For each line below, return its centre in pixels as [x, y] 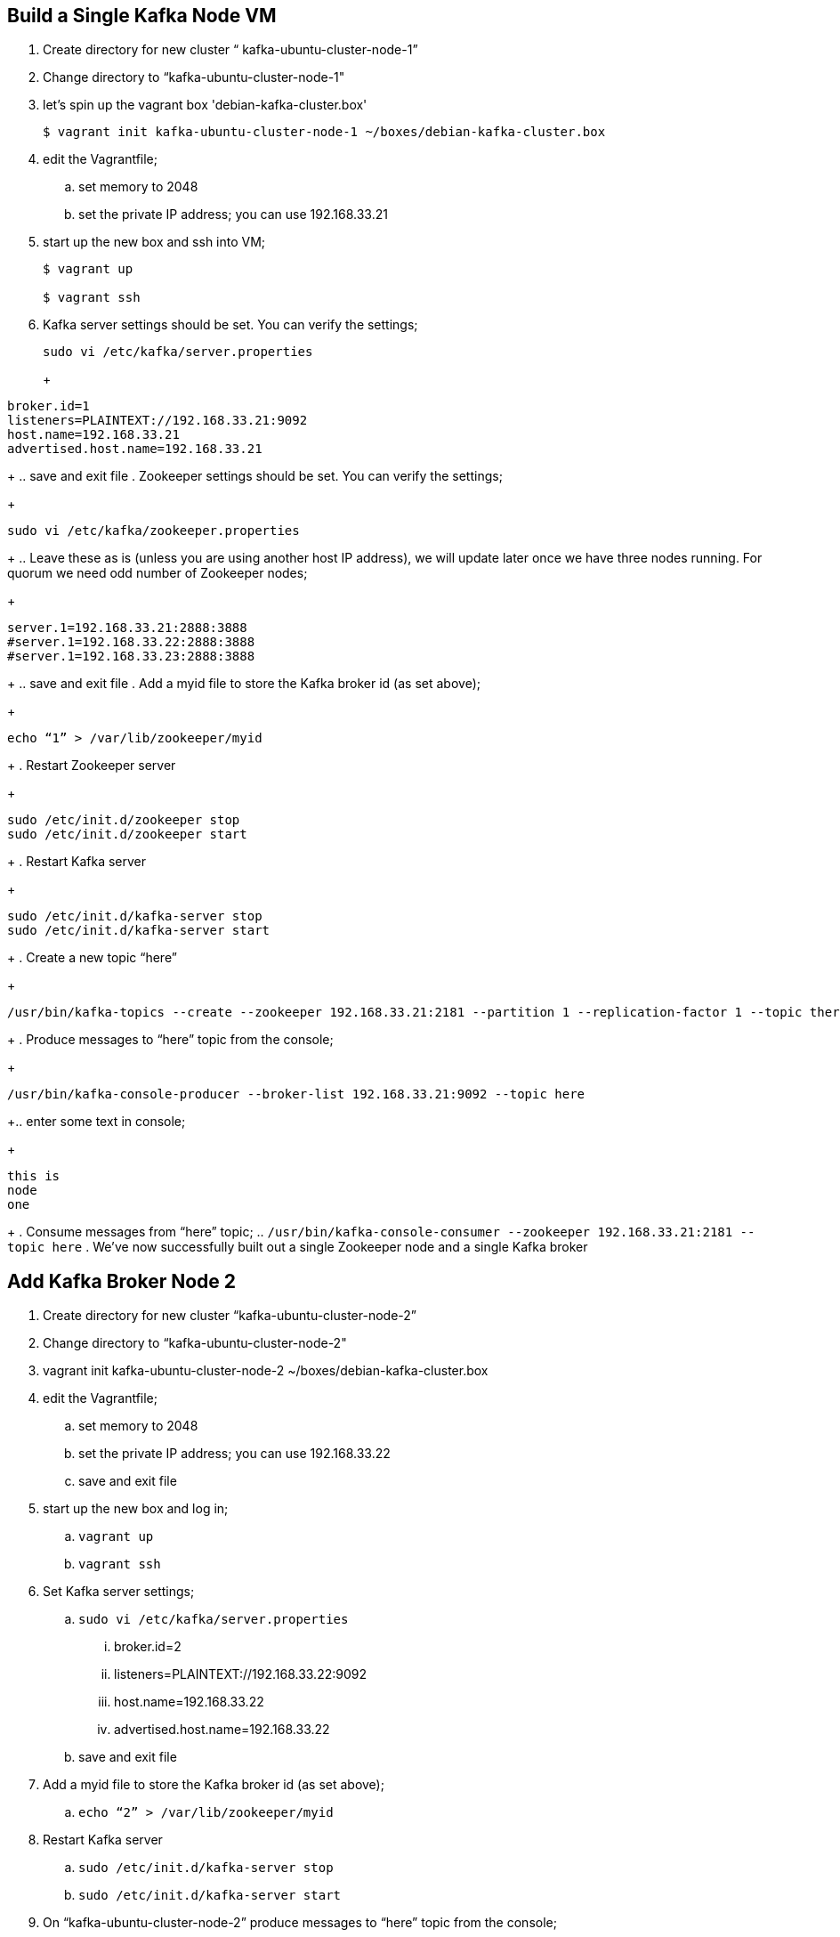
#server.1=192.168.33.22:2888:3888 [131, 642]
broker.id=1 [48, 406]
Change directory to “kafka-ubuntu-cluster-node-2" [195, 1343]
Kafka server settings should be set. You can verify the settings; [230, 325]
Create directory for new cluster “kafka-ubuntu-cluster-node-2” [230, 1316]
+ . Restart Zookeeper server [92, 766]
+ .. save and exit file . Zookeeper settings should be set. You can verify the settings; [255, 476]
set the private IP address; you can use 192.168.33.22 [234, 1454]
